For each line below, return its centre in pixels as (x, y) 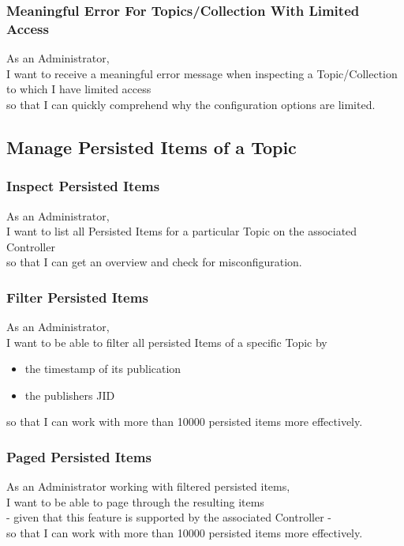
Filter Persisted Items (77, 297)
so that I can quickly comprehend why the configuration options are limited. (191, 104)
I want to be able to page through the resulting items (135, 501)
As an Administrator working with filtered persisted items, (148, 486)
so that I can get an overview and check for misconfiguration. (154, 262)
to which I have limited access (79, 89)
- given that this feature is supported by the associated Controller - (169, 517)
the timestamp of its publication (103, 369)
